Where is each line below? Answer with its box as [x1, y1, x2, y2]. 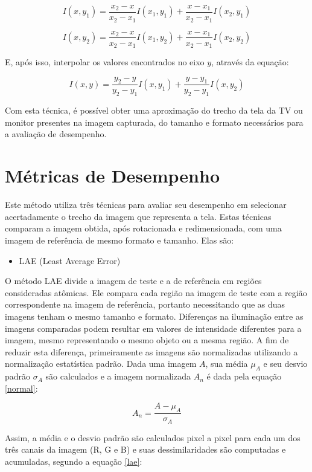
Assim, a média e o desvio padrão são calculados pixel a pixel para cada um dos [5, 431, 301, 444]
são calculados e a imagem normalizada [45, 370, 191, 383]
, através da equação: [211, 56, 289, 68]
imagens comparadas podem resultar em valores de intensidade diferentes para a [5, 322, 302, 334]
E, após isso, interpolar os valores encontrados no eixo [5, 56, 205, 68]
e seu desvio [263, 357, 308, 370]
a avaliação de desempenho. [5, 128, 107, 140]
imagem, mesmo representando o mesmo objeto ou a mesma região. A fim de [5, 334, 289, 346]
